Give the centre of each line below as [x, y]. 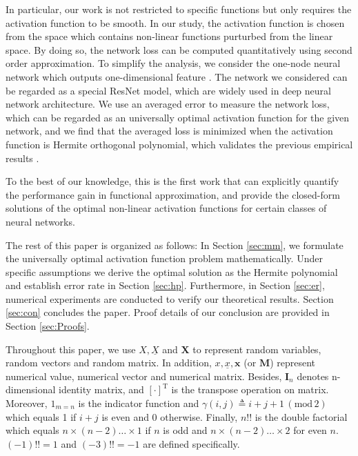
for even [310, 430]
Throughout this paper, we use [71, 349]
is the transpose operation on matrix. [250, 389]
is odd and [185, 430]
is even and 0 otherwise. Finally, [170, 416]
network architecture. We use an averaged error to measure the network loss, [168, 104]
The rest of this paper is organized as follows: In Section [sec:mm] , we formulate [175, 245]
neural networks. [40, 221]
